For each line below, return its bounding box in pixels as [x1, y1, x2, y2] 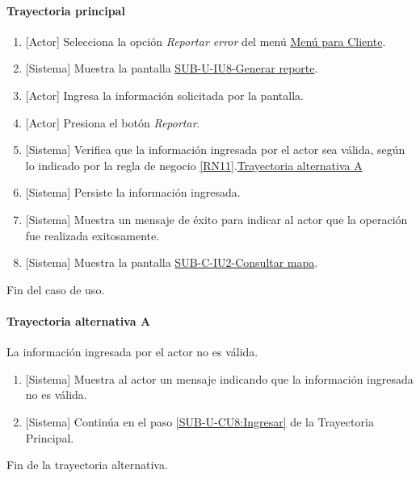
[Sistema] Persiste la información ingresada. [25, 184, 241, 201]
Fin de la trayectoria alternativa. [6, 456, 168, 473]
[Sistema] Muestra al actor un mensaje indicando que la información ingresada [25, 370, 414, 387]
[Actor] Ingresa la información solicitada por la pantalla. [25, 86, 304, 103]
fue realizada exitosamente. [25, 227, 160, 243]
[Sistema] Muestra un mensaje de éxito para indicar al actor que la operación [25, 210, 408, 227]
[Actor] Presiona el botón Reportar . [25, 114, 200, 131]
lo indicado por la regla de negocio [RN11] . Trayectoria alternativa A [25, 156, 363, 173]
